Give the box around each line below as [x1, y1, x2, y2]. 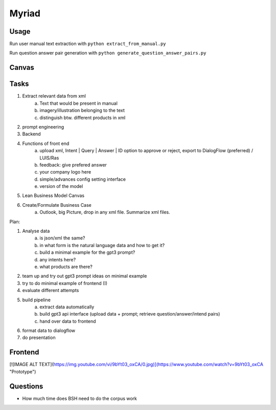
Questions [9, 382, 43, 391]
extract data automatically [39, 304, 95, 310]
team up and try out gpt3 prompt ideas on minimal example [22, 273, 147, 279]
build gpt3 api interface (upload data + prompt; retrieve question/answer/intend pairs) [39, 311, 220, 317]
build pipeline [22, 297, 51, 303]
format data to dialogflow [22, 327, 76, 334]
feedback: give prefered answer [39, 161, 107, 168]
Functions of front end [22, 140, 70, 147]
